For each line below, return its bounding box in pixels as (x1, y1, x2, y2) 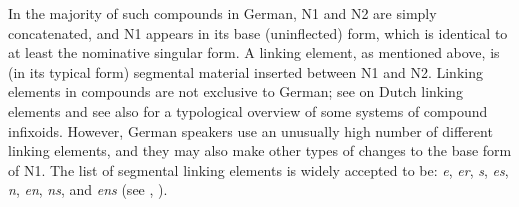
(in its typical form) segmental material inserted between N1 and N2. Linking (8, 61, 483, 82)
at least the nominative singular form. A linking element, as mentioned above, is (8, 42, 500, 63)
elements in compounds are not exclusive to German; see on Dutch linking (8, 81, 463, 102)
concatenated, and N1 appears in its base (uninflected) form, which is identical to (8, 22, 508, 43)
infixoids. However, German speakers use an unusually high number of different (8, 120, 493, 141)
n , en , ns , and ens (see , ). (8, 179, 168, 200)
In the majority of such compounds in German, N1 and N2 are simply (8, 3, 437, 23)
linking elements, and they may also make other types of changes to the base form (8, 140, 512, 161)
